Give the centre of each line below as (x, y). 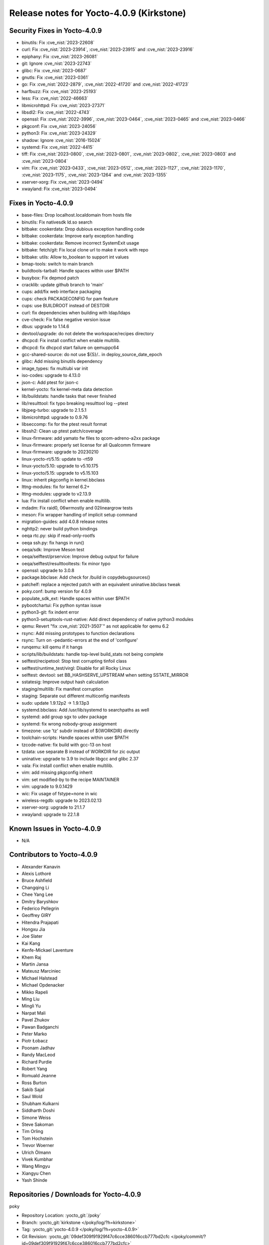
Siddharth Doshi (38, 1111)
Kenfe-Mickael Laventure (48, 950)
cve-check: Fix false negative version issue (66, 320)
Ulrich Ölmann (36, 1152)
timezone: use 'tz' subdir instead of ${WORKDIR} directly (80, 731)
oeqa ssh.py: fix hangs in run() (53, 542)
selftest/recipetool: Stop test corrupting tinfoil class (74, 661)
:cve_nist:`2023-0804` (45, 161)
